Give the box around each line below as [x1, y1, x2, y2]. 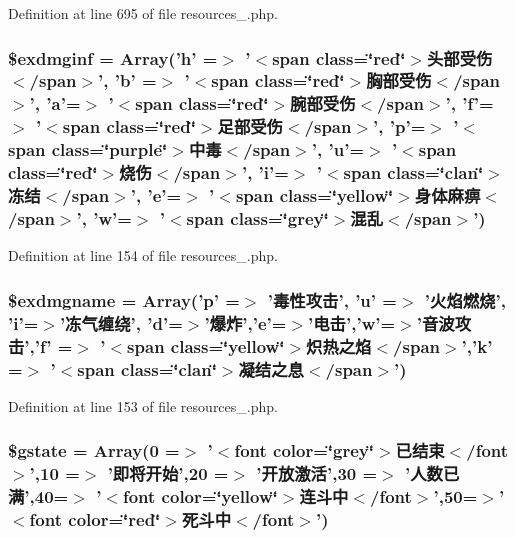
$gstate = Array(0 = [8, 438, 180, 463]
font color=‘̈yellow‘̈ [122, 484, 278, 509]
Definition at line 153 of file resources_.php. [8, 395, 278, 416]
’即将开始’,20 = [107, 461, 229, 486]
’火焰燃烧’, [424, 287, 506, 312]
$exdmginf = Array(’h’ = [8, 45, 218, 70]
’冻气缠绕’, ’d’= [59, 310, 183, 335]
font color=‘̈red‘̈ [29, 507, 161, 532]
